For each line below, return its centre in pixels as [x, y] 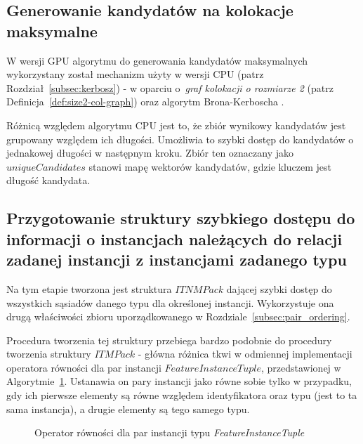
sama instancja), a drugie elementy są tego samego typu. [128, 409]
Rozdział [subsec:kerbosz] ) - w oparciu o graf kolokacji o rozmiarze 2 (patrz [170, 87]
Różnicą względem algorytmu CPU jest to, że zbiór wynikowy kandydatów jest [176, 125]
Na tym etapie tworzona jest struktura [89, 288]
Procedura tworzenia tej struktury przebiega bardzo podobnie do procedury [169, 340]
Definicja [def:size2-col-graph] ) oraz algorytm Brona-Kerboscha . [145, 102]
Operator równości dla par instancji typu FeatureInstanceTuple [170, 432]
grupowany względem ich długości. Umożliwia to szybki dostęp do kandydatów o [180, 139]
